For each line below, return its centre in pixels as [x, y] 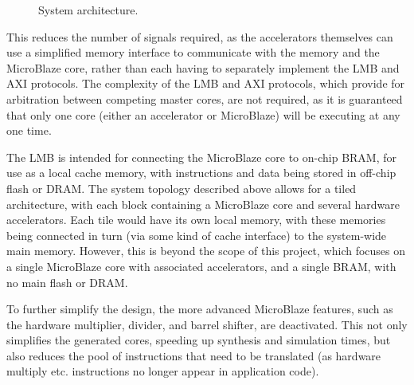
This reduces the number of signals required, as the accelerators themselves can [200, 36]
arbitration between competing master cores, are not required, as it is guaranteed [205, 98]
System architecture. [88, 10]
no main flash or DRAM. [67, 282]
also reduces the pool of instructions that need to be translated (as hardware [194, 355]
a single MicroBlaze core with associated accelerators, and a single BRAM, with [201, 266]
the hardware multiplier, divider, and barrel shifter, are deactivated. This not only [207, 324]
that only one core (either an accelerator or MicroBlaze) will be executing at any [203, 114]
